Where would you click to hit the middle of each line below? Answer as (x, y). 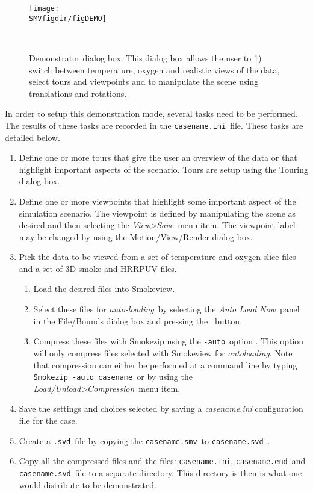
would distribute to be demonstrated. (88, 484)
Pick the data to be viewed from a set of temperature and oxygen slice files (157, 257)
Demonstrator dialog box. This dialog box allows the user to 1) (145, 57)
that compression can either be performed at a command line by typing (165, 364)
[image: (44, 8)
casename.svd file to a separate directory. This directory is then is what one (160, 472)
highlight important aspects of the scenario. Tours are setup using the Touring (163, 169)
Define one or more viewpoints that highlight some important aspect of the (157, 201)
